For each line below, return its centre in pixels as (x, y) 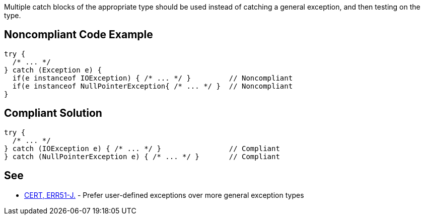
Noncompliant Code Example (79, 35)
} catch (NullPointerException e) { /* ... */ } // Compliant (142, 156)
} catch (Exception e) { (53, 70)
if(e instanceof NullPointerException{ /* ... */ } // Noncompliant (153, 86)
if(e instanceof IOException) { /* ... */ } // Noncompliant (153, 78)
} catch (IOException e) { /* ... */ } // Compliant (142, 148)
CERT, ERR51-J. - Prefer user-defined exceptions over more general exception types (164, 195)
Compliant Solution (53, 113)
